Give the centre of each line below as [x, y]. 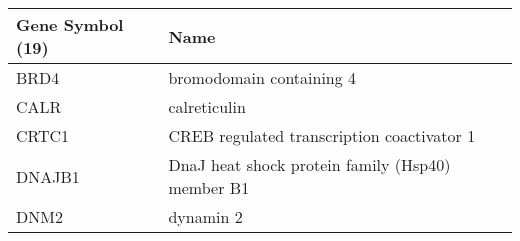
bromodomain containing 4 [262, 77]
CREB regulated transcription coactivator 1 [322, 135]
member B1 [209, 187]
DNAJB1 [48, 176]
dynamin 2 [205, 216]
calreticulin [207, 106]
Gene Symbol [70, 24]
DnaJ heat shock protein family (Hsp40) [309, 164]
